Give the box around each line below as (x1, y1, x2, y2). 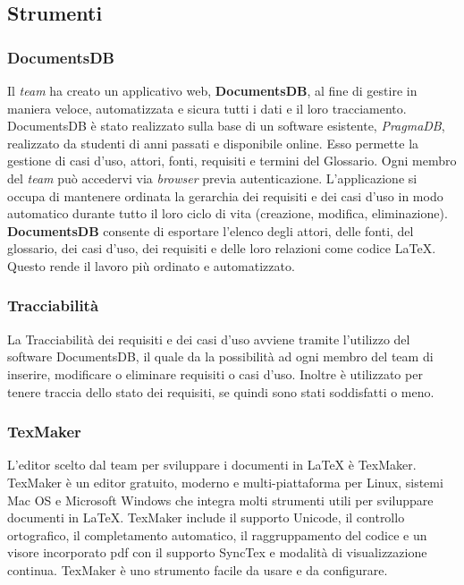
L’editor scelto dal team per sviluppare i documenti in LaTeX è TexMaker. (7, 455, 417, 474)
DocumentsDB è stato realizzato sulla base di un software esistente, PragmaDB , (7, 116, 445, 135)
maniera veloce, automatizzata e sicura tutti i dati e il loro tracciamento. (7, 98, 407, 117)
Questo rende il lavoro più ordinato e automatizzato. (7, 256, 295, 275)
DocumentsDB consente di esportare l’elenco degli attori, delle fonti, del (7, 221, 414, 240)
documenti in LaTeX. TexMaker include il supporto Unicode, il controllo (7, 508, 405, 527)
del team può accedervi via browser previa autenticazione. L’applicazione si (7, 168, 418, 187)
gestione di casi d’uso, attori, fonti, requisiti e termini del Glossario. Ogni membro (7, 151, 457, 170)
